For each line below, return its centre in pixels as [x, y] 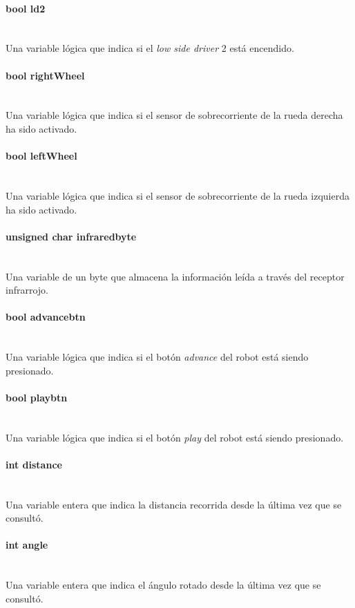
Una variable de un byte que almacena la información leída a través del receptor [175, 276]
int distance [34, 464]
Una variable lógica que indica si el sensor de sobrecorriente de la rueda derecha [174, 115]
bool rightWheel [45, 75]
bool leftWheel [41, 156]
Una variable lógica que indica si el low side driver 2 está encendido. [150, 48]
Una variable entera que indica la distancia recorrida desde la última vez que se [174, 504]
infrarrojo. [27, 290]
